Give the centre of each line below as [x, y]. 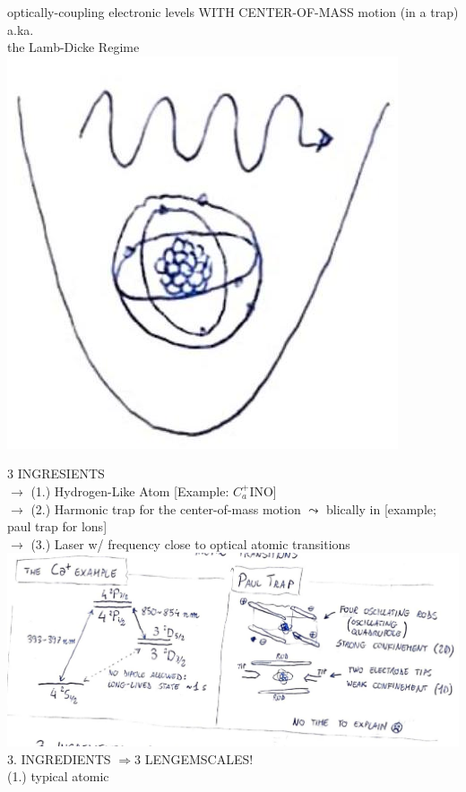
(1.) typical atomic [58, 776]
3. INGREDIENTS [59, 758]
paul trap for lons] [57, 526]
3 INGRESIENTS [56, 473]
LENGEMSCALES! [199, 758]
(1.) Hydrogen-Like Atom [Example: [130, 491]
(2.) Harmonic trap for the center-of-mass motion [166, 508]
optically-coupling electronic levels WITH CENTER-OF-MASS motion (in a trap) [233, 12]
